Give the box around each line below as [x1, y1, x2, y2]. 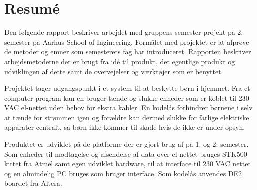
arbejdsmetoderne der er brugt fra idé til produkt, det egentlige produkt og [4, 56, 235, 66]
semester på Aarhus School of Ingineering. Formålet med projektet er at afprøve [4, 36, 249, 47]
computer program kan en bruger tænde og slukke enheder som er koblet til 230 [4, 92, 249, 103]
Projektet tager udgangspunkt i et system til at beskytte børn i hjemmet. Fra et [4, 83, 250, 93]
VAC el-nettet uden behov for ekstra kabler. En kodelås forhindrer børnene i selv [4, 102, 253, 113]
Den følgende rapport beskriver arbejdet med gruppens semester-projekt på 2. [4, 27, 243, 37]
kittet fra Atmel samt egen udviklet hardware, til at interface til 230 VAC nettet [4, 158, 251, 169]
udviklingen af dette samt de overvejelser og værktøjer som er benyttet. [4, 66, 223, 76]
